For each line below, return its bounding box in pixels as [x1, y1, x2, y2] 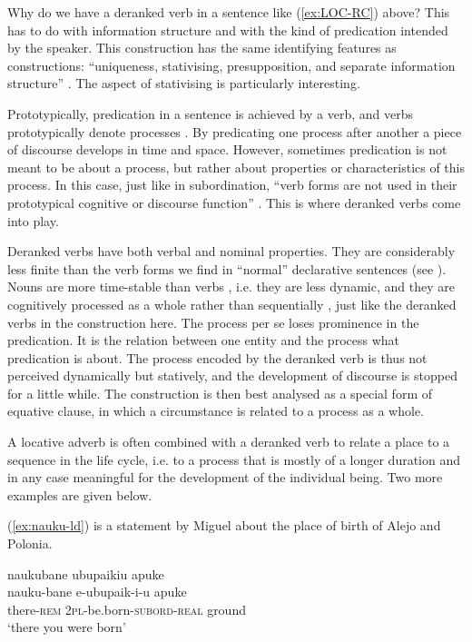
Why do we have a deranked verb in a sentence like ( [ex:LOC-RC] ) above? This [7, 3, 450, 21]
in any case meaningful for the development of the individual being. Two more [7, 468, 443, 487]
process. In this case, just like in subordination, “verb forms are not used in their [7, 175, 457, 194]
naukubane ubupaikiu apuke [7, 564, 164, 583]
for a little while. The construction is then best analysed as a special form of [7, 383, 433, 402]
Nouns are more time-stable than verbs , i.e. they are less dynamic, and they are [7, 277, 455, 296]
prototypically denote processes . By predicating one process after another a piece [7, 122, 462, 141]
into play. [7, 211, 59, 230]
